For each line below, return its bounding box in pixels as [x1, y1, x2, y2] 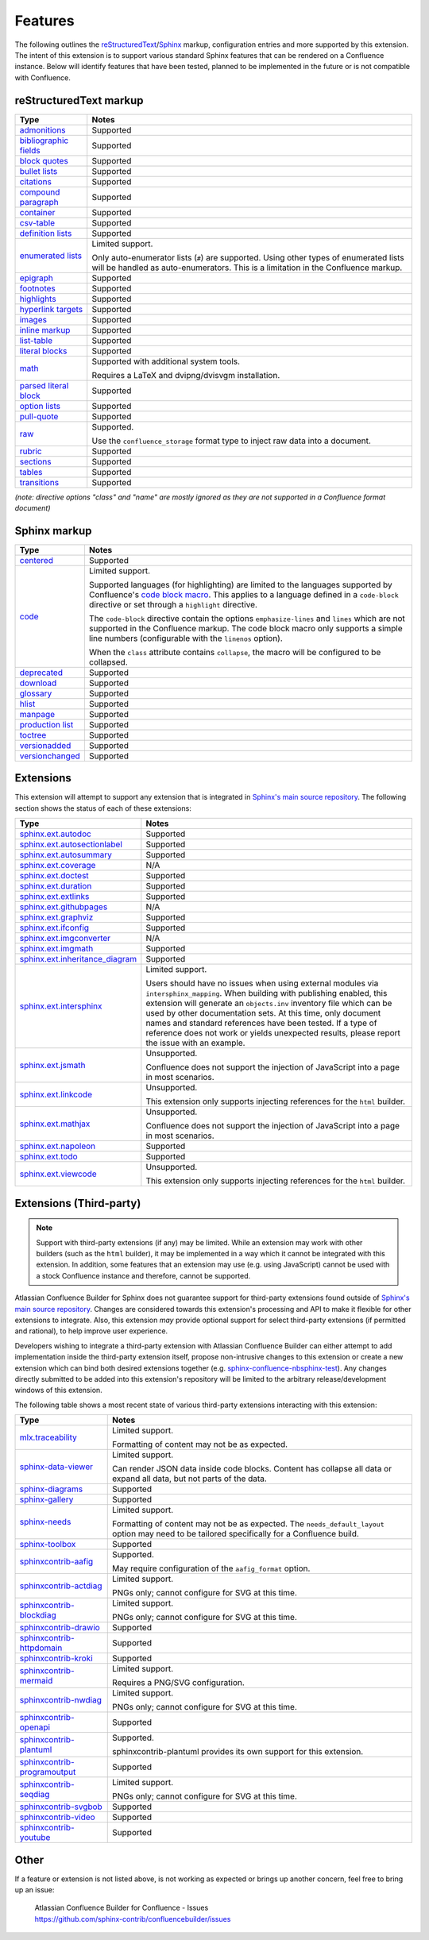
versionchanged [19, 750, 81, 762]
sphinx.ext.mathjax [19, 1118, 91, 1129]
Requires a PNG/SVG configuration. [112, 1677, 245, 1688]
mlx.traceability [19, 1432, 77, 1443]
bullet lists [19, 165, 58, 176]
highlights [19, 293, 56, 304]
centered [19, 554, 53, 565]
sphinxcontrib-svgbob [19, 1801, 102, 1812]
